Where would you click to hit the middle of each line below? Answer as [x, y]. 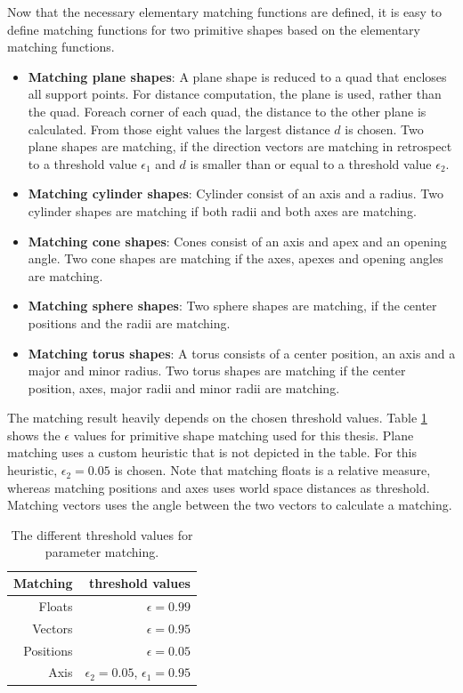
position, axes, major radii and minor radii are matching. [184, 387]
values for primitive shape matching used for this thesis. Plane [244, 435]
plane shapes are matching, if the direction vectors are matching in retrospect [240, 146]
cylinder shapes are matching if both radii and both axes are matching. [222, 210]
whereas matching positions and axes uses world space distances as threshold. [219, 487]
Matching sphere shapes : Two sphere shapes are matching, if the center [232, 306]
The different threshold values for [102, 534]
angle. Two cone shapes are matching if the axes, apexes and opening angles [236, 258]
